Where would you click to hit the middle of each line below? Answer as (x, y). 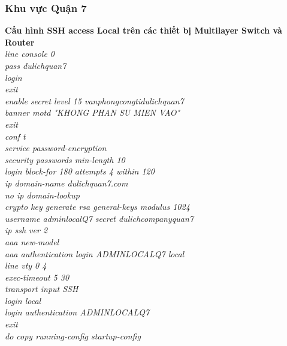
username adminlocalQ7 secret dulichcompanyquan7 (99, 218)
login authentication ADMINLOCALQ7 (77, 312)
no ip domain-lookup (42, 195)
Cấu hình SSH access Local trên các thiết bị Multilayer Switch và (143, 30)
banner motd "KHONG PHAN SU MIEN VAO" (93, 112)
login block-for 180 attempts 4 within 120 (80, 171)
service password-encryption (56, 148)
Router (20, 42)
